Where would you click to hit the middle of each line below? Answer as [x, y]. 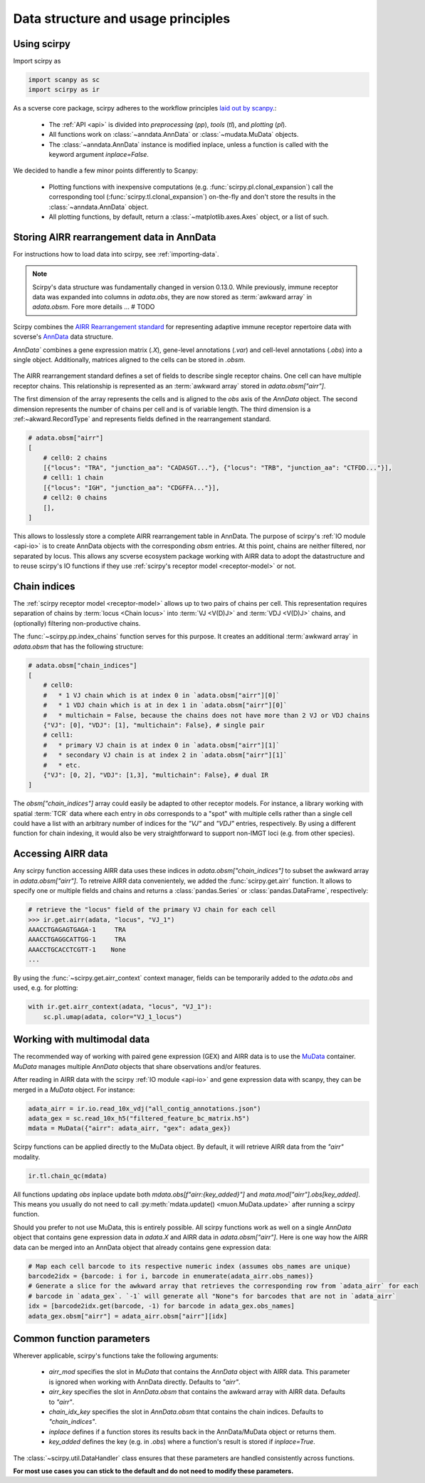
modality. [27, 1157]
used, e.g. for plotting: [46, 988]
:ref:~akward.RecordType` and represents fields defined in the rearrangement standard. [142, 419]
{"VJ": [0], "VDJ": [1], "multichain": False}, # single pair [154, 725]
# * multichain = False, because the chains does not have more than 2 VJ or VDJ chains [206, 715]
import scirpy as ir [64, 90]
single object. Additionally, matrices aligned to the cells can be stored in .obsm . [129, 359]
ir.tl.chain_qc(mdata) [68, 1175]
